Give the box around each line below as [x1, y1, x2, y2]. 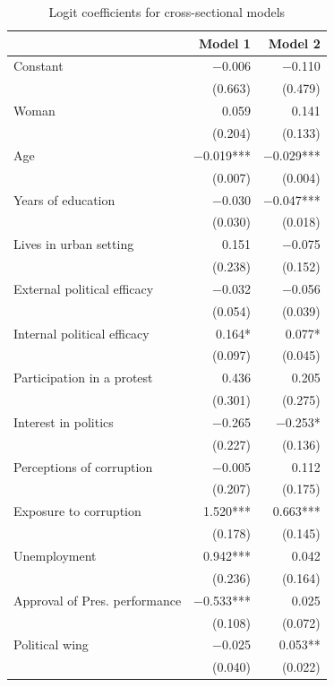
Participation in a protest [13, 368, 153, 387]
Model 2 [268, 33, 321, 52]
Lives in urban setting [13, 235, 134, 253]
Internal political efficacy [13, 323, 150, 342]
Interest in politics [13, 412, 114, 431]
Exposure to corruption [13, 502, 141, 520]
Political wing [13, 635, 89, 654]
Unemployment [13, 546, 97, 564]
